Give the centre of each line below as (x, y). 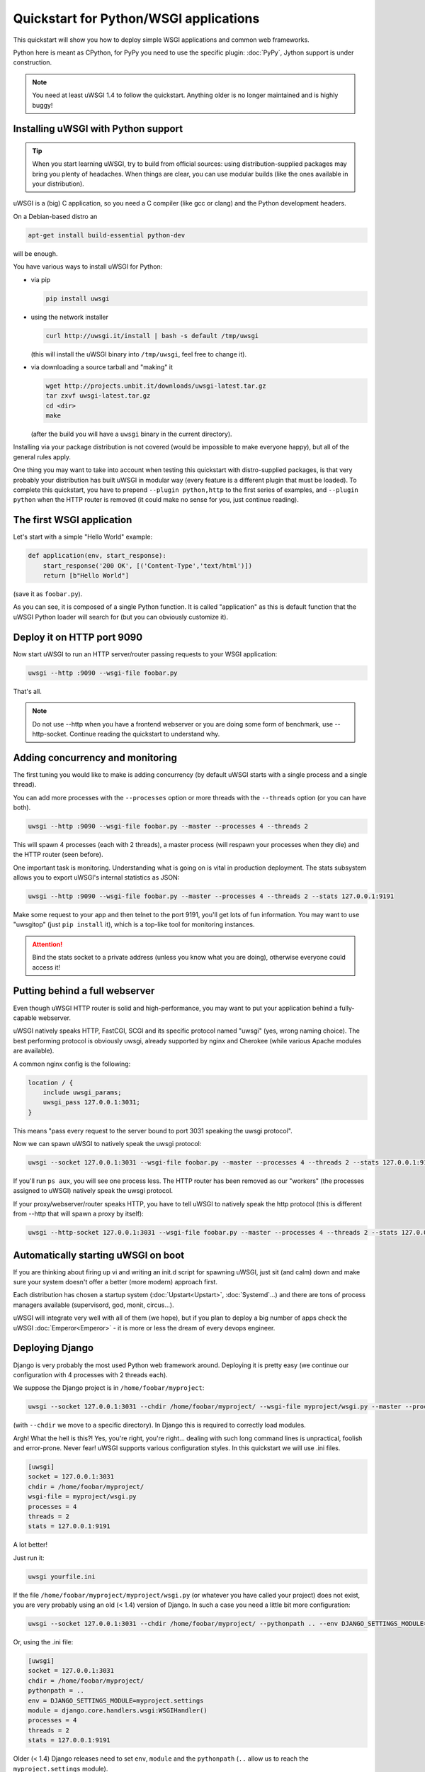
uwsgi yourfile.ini (62, 1576)
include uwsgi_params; (82, 1092)
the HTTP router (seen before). (58, 855)
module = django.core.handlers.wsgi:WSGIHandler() (118, 1711)
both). (22, 807)
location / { (51, 1082)
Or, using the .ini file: (43, 1642)
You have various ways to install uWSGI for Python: (88, 267)
